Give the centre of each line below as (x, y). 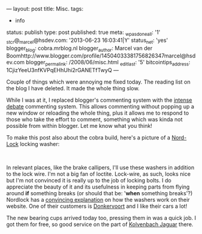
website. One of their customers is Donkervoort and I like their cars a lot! (97, 206)
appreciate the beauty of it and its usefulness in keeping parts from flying (98, 187)
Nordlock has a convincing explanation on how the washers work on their (98, 200)
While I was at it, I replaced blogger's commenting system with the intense (99, 100)
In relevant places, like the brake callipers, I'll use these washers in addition (100, 168)
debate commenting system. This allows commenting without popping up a (100, 107)
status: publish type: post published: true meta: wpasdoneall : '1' (83, 33)
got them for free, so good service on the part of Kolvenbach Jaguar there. (100, 224)
